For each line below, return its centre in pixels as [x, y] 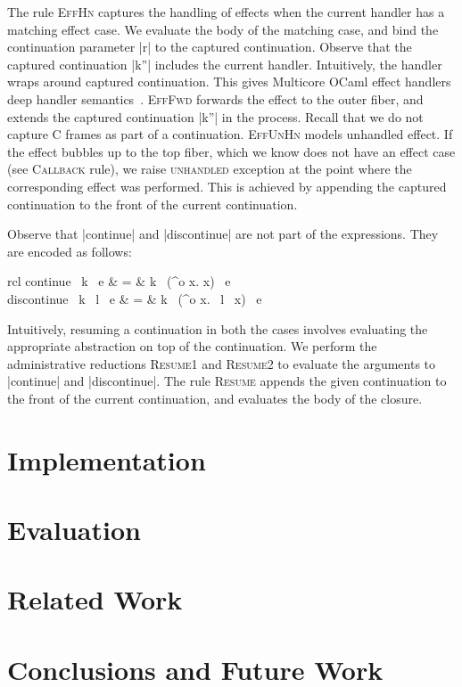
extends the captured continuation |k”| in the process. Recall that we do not [215, 116]
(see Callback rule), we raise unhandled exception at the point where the [210, 169]
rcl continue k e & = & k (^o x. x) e [119, 281]
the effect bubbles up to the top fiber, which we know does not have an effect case [231, 151]
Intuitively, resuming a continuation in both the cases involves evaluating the [218, 328]
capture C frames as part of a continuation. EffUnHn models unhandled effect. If [230, 134]
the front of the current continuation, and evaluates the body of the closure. [215, 398]
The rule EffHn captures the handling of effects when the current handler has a [226, 12]
